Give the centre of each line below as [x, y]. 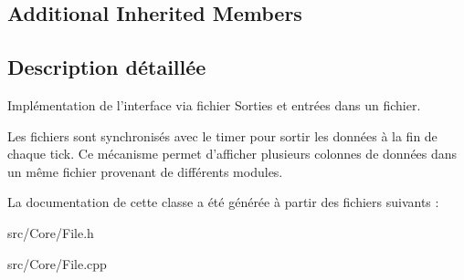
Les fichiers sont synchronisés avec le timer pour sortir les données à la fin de [222, 135]
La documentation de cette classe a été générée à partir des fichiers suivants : [223, 202]
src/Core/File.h [51, 232]
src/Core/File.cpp [57, 263]
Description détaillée [107, 67]
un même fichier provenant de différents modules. [145, 171]
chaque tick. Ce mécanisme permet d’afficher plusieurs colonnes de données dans [232, 154]
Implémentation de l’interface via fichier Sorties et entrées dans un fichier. [214, 104]
